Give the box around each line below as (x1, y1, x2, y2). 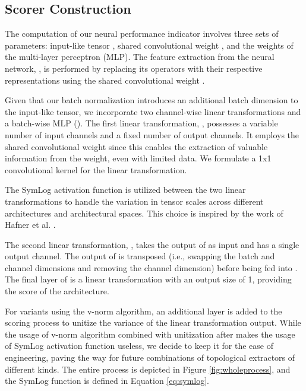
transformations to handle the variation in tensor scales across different (5, 195, 264, 207)
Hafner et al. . (5, 218, 56, 231)
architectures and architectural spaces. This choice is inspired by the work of (5, 206, 283, 219)
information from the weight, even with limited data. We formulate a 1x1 (5, 152, 272, 164)
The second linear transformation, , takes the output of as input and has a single (5, 238, 299, 250)
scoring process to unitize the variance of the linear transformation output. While (5, 316, 301, 329)
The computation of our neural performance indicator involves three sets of (5, 27, 279, 40)
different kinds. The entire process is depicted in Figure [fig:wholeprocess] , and (5, 363, 291, 375)
